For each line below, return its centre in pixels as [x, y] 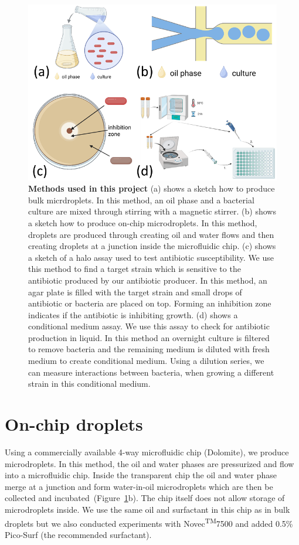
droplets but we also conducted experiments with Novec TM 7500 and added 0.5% [149, 522]
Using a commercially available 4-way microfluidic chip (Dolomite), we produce [147, 452]
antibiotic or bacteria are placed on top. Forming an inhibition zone [150, 303]
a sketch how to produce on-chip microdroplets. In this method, [143, 222]
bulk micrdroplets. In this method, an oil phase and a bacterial [141, 200]
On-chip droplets [74, 424]
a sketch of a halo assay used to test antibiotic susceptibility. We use [151, 257]
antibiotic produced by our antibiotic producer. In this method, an [148, 280]
